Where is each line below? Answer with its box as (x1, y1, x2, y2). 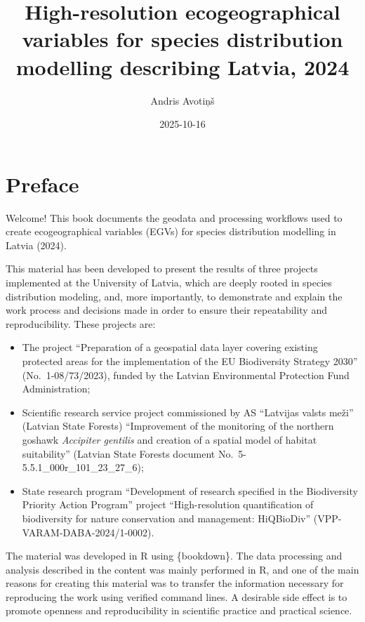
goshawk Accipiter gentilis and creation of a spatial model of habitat (22, 432, 317, 446)
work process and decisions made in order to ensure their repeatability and (6, 303, 327, 317)
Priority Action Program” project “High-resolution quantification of (22, 497, 314, 512)
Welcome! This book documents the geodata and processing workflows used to (6, 210, 343, 225)
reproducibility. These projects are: (6, 316, 156, 331)
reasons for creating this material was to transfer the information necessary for (6, 576, 344, 590)
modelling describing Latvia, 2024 (15, 52, 350, 81)
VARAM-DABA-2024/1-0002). (22, 524, 154, 539)
